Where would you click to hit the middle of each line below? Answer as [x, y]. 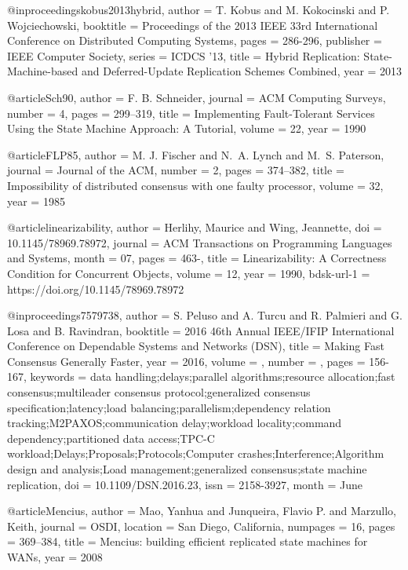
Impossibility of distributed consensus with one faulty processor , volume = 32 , [195, 185]
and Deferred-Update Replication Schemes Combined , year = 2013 [242, 71]
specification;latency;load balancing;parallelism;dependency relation [169, 407]
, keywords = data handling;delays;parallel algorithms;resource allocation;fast [209, 376]
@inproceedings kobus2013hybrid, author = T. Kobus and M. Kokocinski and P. [199, 9]
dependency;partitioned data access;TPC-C [111, 438]
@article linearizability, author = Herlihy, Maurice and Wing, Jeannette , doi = [195, 227]
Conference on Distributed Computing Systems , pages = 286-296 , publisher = [195, 40]
